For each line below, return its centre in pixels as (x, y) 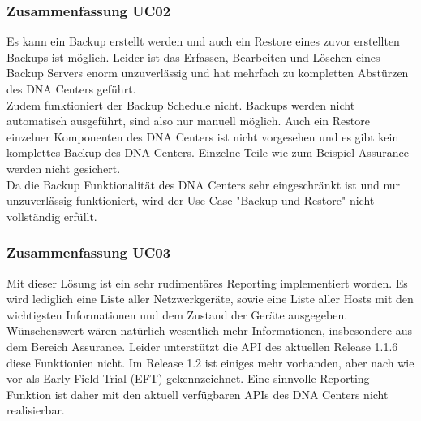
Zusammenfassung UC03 (89, 252)
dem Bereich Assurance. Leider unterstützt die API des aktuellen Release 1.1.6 (202, 346)
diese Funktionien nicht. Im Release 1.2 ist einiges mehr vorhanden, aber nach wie (210, 362)
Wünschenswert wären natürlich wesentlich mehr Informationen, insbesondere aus (210, 330)
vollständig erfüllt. (52, 216)
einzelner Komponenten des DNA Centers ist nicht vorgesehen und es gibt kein (203, 136)
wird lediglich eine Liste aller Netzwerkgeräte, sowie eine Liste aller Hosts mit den (210, 299)
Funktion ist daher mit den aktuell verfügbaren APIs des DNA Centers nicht (198, 394)
